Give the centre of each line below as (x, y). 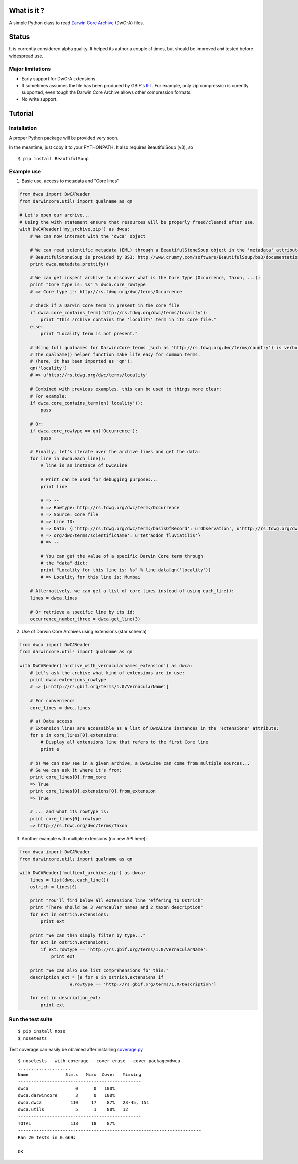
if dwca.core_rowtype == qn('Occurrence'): (84, 431)
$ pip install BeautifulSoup (53, 159)
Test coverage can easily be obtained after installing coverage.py (76, 1050)
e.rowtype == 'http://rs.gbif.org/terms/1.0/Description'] (143, 984)
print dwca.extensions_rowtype (68, 679)
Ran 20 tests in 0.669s (47, 1137)
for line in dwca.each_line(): (68, 459)
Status (20, 37)
